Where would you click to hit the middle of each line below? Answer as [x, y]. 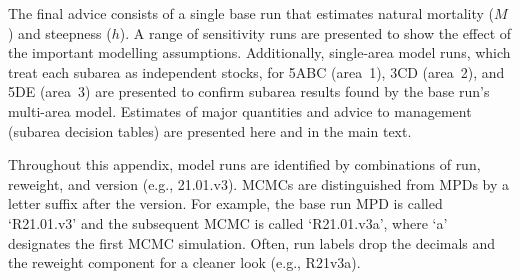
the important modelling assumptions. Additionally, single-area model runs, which [259, 52]
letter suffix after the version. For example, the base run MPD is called [225, 203]
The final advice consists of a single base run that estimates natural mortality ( [251, 13]
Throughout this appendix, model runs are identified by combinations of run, [244, 164]
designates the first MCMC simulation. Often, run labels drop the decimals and [252, 242]
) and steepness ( [60, 32]
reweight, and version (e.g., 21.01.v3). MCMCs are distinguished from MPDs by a [259, 183]
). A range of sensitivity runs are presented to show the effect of [315, 32]
